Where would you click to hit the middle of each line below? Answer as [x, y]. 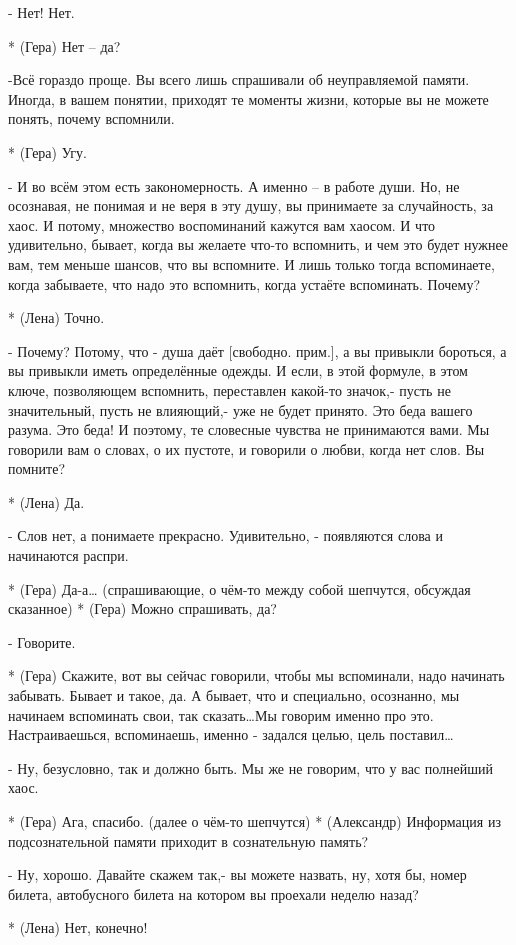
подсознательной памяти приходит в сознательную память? [188, 840]
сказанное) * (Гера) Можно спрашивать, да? [142, 608]
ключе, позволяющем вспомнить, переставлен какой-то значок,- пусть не [229, 389]
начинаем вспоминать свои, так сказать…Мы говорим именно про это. [221, 714]
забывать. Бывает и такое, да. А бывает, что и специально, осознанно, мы [234, 695]
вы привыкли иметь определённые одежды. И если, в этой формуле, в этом [238, 370]
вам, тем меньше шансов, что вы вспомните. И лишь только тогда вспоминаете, [251, 263]
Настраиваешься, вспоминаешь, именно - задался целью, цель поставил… [231, 734]
